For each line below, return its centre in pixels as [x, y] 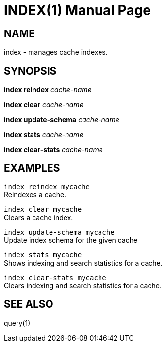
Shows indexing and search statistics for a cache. [83, 263]
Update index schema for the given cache [71, 240]
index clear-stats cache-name [53, 150]
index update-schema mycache [59, 232]
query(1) [17, 323]
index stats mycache [43, 255]
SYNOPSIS [30, 71]
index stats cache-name [44, 135]
